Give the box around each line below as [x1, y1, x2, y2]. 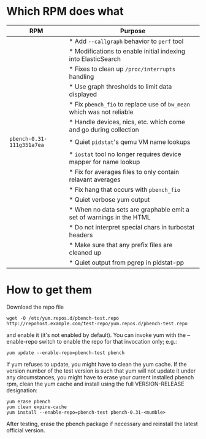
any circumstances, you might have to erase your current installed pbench [6, 373, 194, 381]
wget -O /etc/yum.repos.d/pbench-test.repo [6, 315, 120, 321]
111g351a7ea [9, 141, 45, 148]
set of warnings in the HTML [69, 213, 151, 221]
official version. [6, 426, 45, 434]
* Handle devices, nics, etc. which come [69, 117, 186, 126]
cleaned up [69, 248, 102, 256]
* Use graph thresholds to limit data [69, 82, 172, 90]
